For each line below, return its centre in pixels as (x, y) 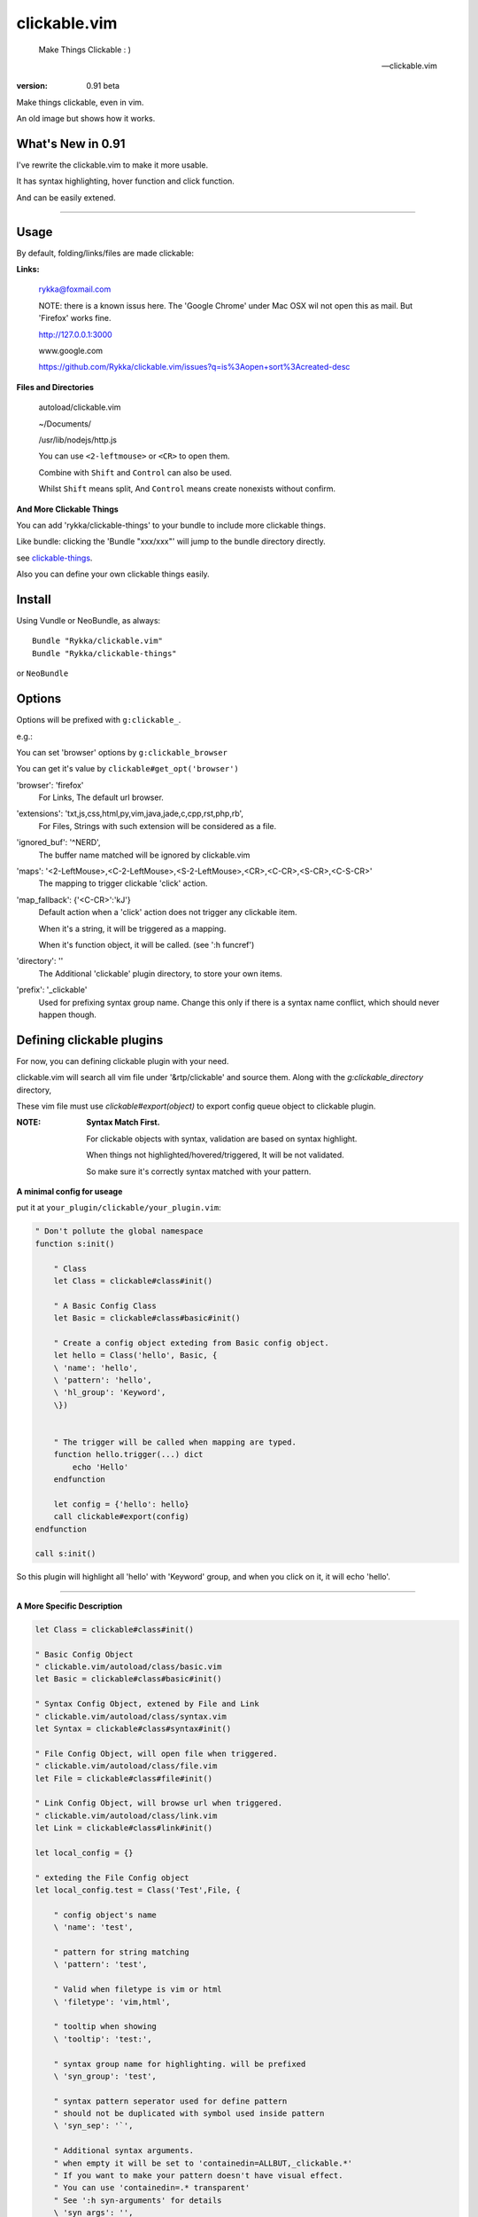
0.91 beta (103, 86)
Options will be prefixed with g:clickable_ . (99, 720)
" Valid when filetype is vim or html (138, 1990)
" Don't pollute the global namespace (119, 1231)
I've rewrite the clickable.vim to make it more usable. (112, 165)
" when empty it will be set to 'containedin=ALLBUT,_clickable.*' (203, 2163)
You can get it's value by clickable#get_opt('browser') (127, 769)
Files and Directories (55, 387)
